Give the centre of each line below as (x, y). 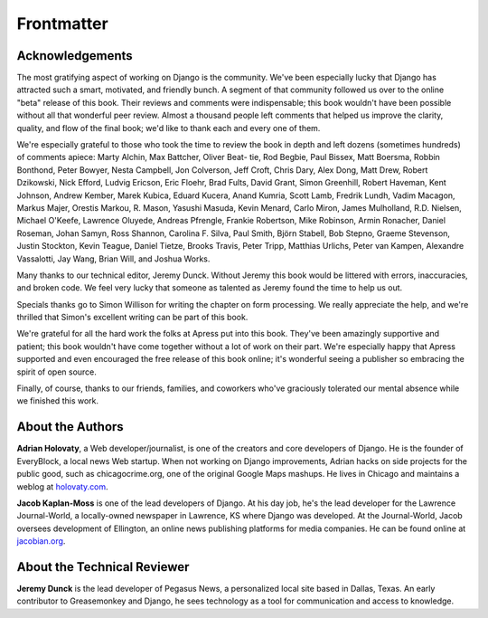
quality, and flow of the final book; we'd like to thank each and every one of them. (169, 128)
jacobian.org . (41, 541)
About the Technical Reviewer (103, 567)
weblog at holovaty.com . (62, 486)
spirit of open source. (56, 372)
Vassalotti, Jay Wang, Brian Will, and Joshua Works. (113, 259)
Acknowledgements (75, 56)
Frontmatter (62, 24)
